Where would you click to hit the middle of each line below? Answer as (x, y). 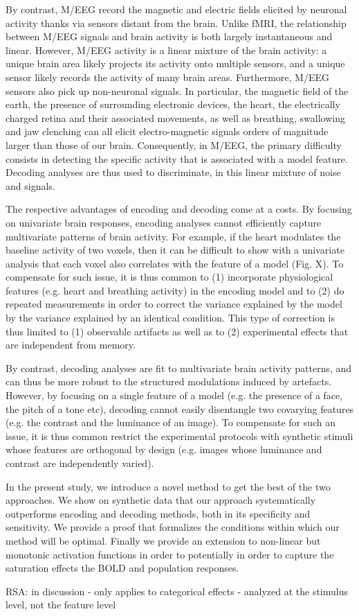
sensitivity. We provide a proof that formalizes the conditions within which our (173, 527)
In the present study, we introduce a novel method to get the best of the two (168, 486)
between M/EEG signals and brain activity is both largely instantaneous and (169, 36)
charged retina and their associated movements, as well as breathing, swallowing (175, 117)
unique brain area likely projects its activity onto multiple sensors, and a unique (175, 63)
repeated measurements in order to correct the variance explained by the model (174, 304)
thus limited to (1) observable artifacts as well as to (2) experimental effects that (177, 331)
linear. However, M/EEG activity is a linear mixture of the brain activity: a (166, 50)
